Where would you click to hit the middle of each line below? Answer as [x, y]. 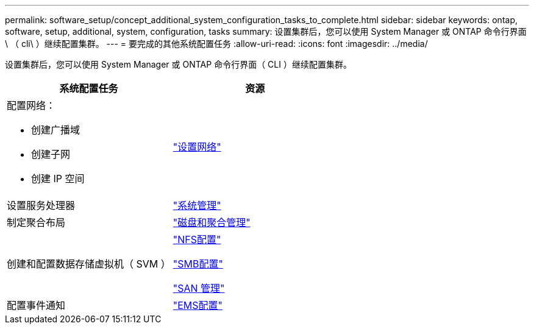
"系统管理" [197, 205]
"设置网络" [197, 147]
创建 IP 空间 [58, 179]
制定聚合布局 [36, 222]
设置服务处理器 [41, 205]
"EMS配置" [198, 305]
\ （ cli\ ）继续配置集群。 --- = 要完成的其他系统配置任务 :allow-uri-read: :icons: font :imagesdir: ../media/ [216, 44]
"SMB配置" [198, 264]
